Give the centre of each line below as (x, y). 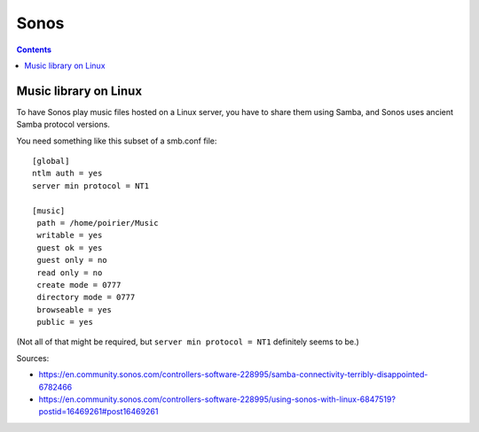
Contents (34, 50)
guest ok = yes (70, 247)
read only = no (70, 273)
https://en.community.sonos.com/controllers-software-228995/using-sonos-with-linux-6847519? (217, 399)
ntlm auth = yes (67, 174)
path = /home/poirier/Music (98, 223)
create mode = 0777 (79, 285)
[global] (51, 161)
